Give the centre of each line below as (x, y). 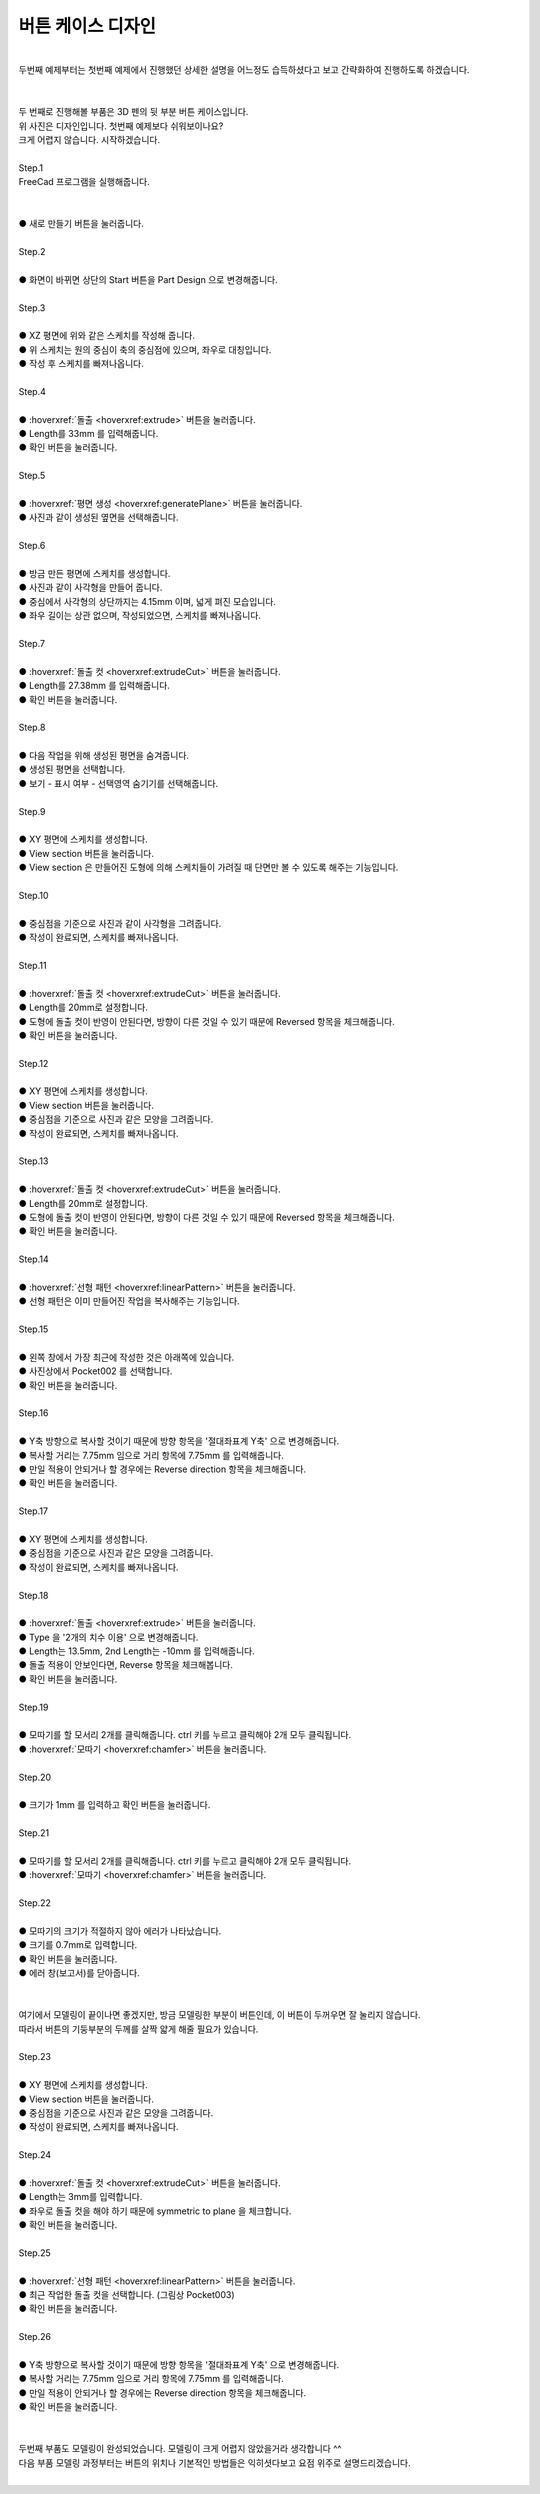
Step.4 (32, 391)
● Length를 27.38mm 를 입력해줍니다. (94, 686)
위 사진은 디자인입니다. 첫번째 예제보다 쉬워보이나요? (121, 126)
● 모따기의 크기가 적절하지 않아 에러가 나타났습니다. (120, 1931)
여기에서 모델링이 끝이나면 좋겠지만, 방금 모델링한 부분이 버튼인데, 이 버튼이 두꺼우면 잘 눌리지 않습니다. (219, 2015)
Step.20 (35, 1777)
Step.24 (35, 2155)
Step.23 (35, 2057)
